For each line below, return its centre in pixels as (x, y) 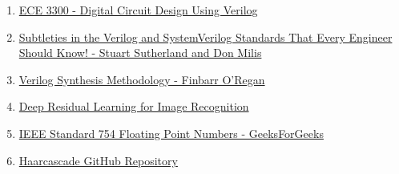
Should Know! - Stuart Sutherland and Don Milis (140, 53)
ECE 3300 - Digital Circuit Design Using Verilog (138, 10)
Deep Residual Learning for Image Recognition (134, 106)
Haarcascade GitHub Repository (98, 160)
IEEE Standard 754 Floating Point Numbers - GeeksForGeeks (171, 133)
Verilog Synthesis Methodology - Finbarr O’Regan (142, 79)
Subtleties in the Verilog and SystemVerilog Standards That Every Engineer (206, 36)
